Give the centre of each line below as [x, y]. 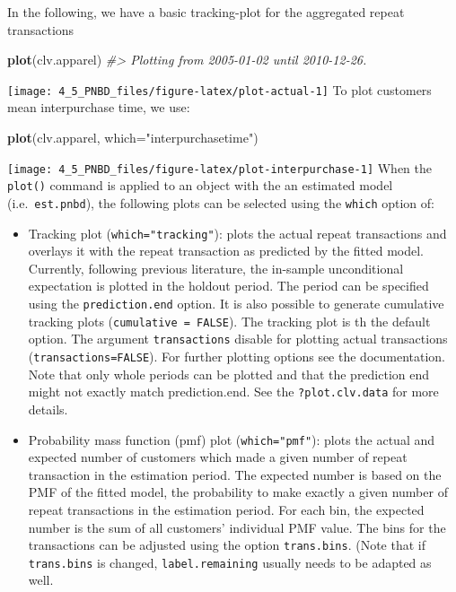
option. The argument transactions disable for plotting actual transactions [238, 339]
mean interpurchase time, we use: [99, 107]
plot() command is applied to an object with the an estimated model [200, 185]
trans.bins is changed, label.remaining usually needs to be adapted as [230, 562]
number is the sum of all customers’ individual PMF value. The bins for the [237, 527]
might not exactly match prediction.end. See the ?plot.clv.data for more [233, 392]
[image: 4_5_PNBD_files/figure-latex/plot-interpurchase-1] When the [220, 167]
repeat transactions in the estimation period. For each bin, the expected [226, 509]
